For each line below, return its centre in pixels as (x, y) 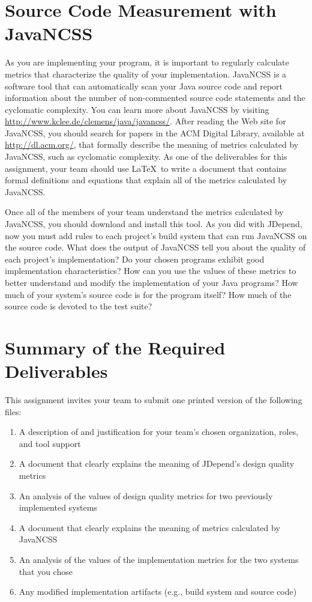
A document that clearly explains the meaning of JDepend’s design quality (157, 464)
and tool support (50, 443)
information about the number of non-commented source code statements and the (155, 98)
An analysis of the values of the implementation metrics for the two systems (159, 560)
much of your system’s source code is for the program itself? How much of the (148, 294)
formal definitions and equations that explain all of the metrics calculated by (146, 180)
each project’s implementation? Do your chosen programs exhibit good (135, 259)
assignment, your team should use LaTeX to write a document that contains (146, 168)
